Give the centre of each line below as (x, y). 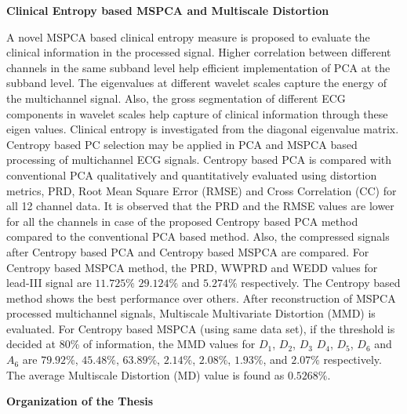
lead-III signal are (49, 283)
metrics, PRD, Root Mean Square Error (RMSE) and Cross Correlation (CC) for (202, 190)
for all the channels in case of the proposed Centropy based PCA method (182, 221)
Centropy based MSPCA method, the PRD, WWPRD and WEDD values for (192, 267)
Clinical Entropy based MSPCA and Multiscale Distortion (168, 10)
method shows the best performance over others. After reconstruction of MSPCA (201, 298)
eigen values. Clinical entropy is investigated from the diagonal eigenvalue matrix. (203, 129)
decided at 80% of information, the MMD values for (131, 344)
